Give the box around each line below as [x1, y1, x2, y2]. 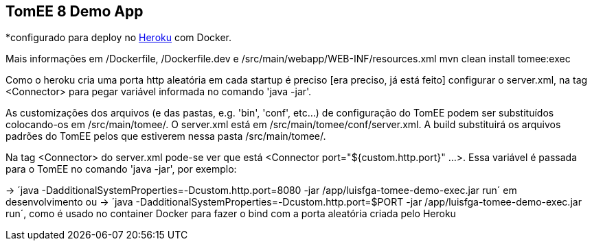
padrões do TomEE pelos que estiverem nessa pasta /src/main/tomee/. [5, 130, 326, 143]
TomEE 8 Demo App [5, 3, 144, 20]
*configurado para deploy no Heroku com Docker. [5, 32, 231, 44]
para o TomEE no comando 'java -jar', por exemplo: [5, 163, 237, 175]
